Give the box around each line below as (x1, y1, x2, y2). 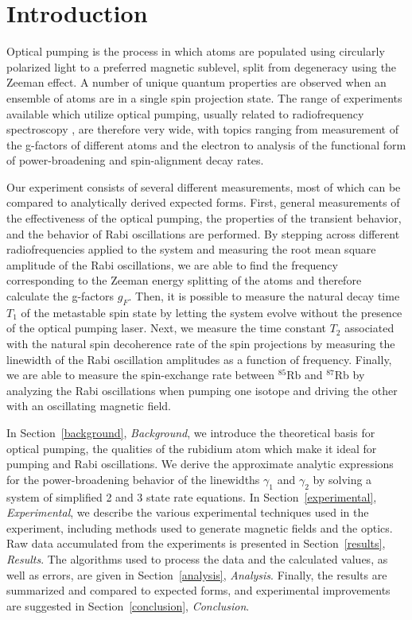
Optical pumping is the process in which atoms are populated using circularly (6, 43, 385, 60)
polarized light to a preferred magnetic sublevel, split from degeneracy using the (6, 58, 397, 75)
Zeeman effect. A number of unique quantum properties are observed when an (6, 74, 387, 91)
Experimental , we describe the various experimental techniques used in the (6, 504, 369, 521)
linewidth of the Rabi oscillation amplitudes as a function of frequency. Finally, (6, 351, 392, 367)
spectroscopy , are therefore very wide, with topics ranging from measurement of (6, 121, 398, 138)
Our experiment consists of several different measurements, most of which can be (6, 178, 401, 195)
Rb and (286, 366, 323, 383)
